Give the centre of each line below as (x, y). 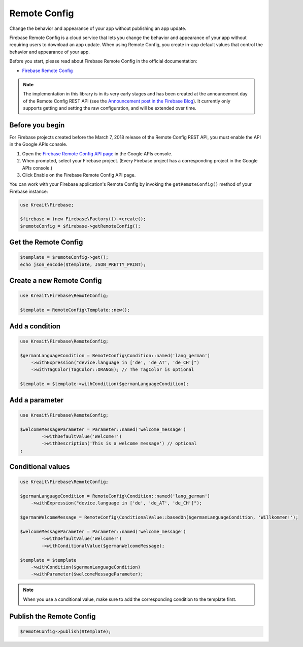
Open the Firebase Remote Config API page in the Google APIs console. (97, 154)
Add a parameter (37, 400)
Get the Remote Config (46, 242)
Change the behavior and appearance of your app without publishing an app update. (98, 28)
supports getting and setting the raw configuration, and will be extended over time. (110, 108)
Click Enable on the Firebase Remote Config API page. (79, 175)
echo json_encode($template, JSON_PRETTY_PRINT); (83, 264)
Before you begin (37, 125)
